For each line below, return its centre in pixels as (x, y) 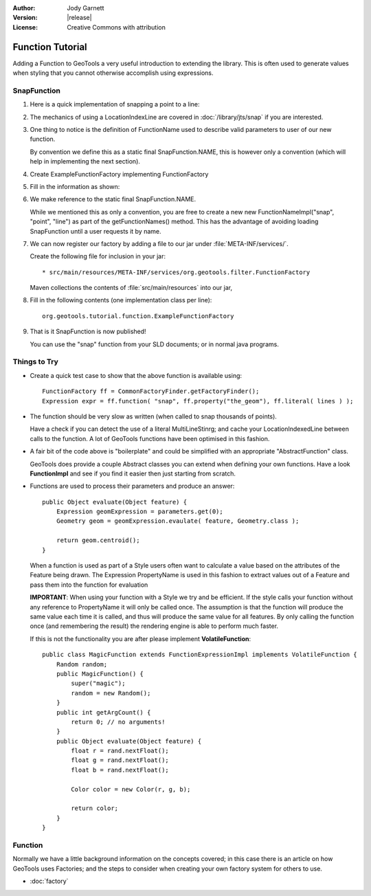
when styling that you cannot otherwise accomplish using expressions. (113, 73)
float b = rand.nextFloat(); (120, 770)
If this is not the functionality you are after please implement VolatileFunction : (140, 638)
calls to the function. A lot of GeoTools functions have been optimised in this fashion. (150, 438)
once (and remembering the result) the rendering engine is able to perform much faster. (154, 626)
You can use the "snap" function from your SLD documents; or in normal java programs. (155, 344)
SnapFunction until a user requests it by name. (95, 231)
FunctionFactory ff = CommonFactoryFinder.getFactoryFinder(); (151, 391)
